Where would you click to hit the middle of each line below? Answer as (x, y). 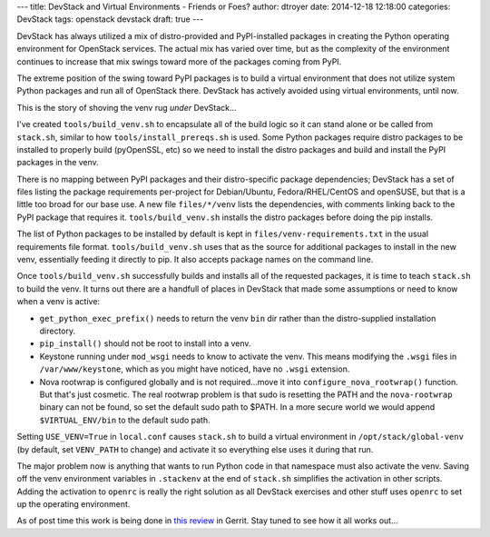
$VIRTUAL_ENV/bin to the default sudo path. (125, 420)
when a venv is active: (58, 302)
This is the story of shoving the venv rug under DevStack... (127, 107)
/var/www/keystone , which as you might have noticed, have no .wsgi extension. (195, 369)
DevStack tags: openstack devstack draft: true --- (110, 19)
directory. (58, 331)
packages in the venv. (58, 163)
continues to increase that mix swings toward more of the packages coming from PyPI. (179, 61)
